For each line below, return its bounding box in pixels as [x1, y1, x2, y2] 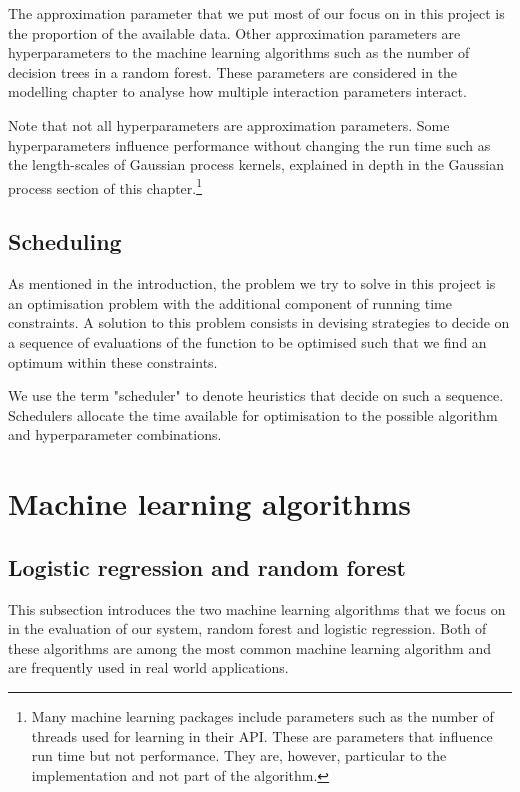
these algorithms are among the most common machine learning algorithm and [8, 637, 491, 658]
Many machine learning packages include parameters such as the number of [31, 705, 494, 726]
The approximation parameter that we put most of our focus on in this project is [8, 3, 505, 23]
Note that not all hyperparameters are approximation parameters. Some [8, 114, 450, 135]
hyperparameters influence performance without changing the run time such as [8, 134, 491, 155]
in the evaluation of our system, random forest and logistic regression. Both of [8, 618, 487, 639]
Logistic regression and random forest [8, 551, 406, 582]
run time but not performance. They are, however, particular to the [31, 745, 447, 766]
